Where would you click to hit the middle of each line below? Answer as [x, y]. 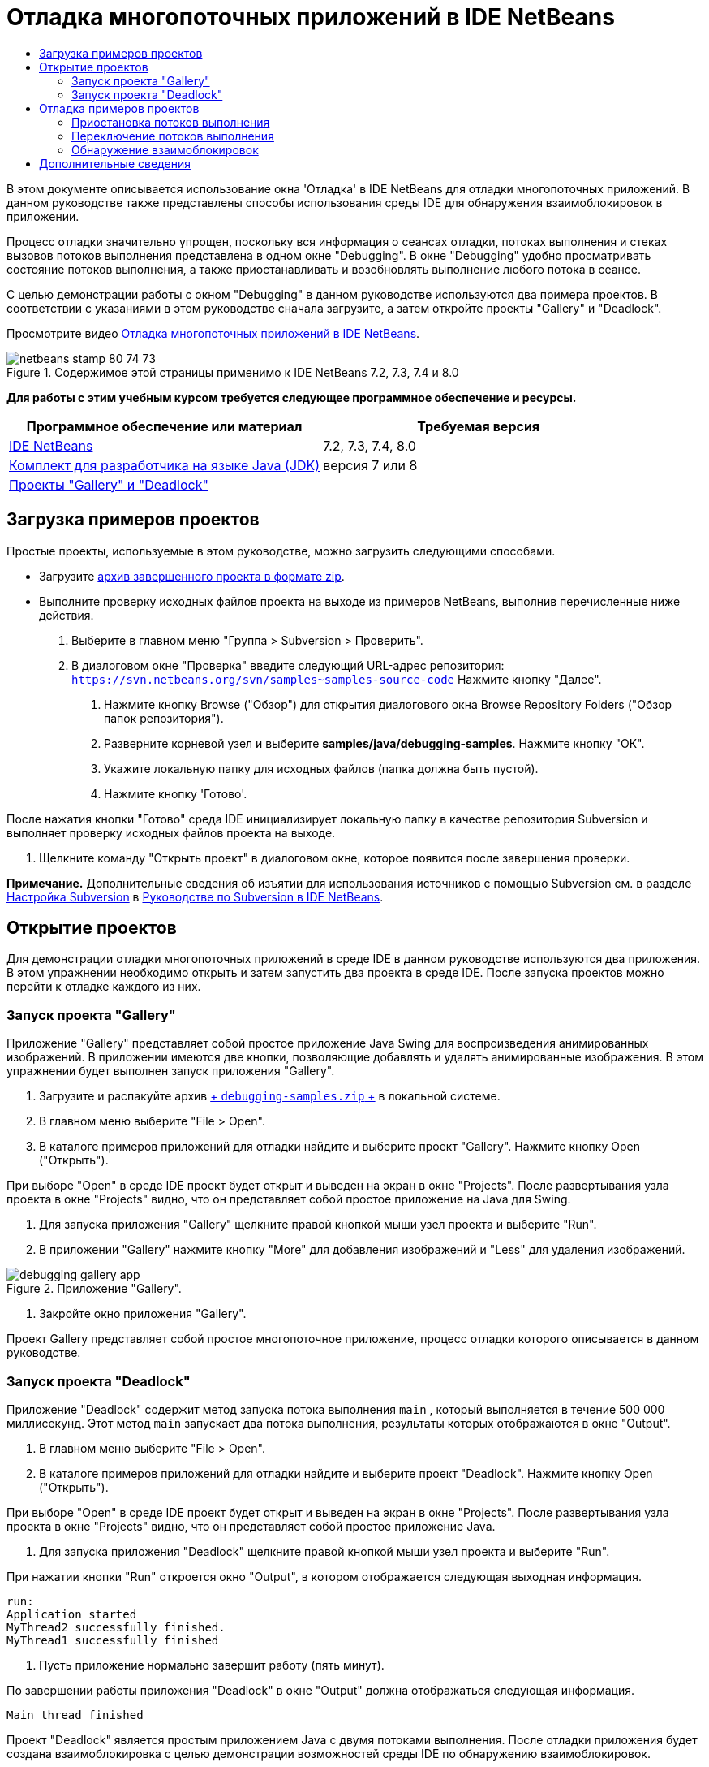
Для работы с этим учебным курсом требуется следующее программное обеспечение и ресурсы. [292, 397]
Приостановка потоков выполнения [171, 122]
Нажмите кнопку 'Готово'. [176, 793]
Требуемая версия [479, 426]
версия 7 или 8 [370, 465]
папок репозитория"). [164, 718]
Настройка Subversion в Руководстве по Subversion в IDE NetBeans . [195, 896]
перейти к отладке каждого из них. [104, 987]
